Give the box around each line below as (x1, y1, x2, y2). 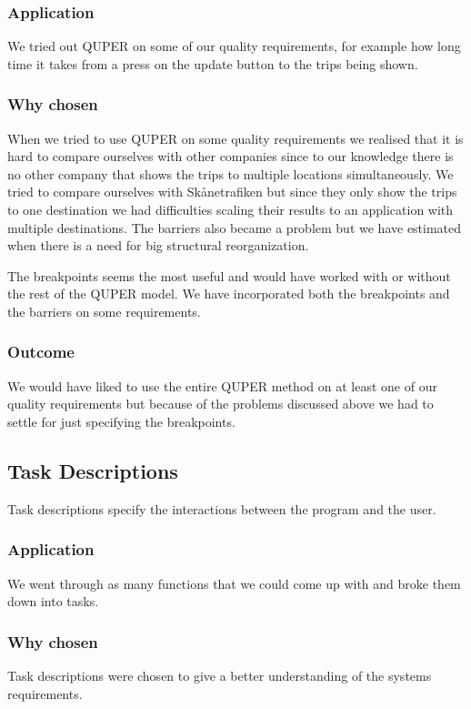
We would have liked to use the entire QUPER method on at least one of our (7, 376, 437, 395)
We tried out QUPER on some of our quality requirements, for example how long (7, 36, 461, 56)
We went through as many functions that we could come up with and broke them (7, 573, 461, 593)
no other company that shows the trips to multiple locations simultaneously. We (7, 164, 454, 183)
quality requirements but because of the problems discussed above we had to (7, 394, 434, 413)
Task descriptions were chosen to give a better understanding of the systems (7, 665, 432, 684)
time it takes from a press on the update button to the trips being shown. (7, 54, 418, 73)
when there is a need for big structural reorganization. (7, 236, 309, 255)
